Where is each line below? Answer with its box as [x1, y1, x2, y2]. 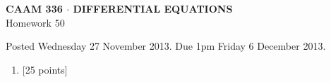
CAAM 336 [6, 1, 63, 15]
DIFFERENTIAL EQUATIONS [73, 1, 233, 15]
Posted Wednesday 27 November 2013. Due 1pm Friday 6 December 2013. [6, 39, 326, 53]
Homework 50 [6, 15, 65, 29]
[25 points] [22, 62, 68, 76]
